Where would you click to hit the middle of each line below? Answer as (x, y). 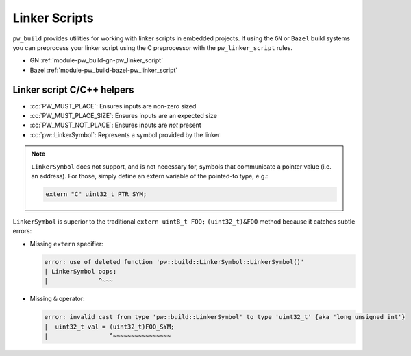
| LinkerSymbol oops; (80, 272)
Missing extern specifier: (67, 244)
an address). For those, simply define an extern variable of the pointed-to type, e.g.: (150, 176)
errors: (22, 231)
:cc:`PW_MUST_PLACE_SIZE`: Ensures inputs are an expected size (123, 116)
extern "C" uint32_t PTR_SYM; (96, 194)
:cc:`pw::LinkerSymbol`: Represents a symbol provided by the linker (125, 134)
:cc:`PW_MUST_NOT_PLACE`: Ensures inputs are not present (115, 125)
